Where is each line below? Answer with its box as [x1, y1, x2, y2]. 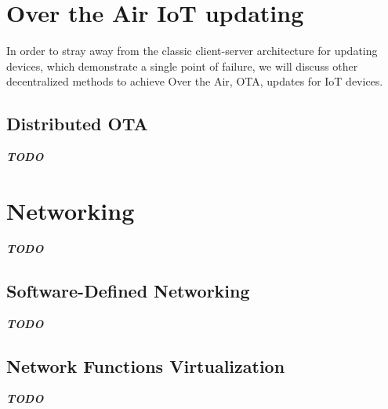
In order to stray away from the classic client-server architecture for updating [6, 42, 378, 59]
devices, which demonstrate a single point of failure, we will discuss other [6, 57, 358, 74]
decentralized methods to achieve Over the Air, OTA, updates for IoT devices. [6, 73, 383, 89]
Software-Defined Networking [6, 278, 250, 302]
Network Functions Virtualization [6, 353, 285, 378]
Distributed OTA [6, 111, 148, 136]
